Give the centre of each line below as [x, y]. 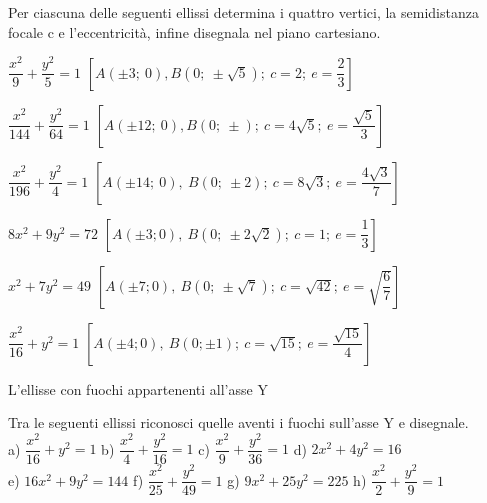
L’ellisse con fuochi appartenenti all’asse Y [138, 388]
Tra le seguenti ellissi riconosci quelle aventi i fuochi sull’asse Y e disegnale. [238, 422]
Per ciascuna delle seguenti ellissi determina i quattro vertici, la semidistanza [243, 12]
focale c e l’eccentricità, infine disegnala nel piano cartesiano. [194, 31]
